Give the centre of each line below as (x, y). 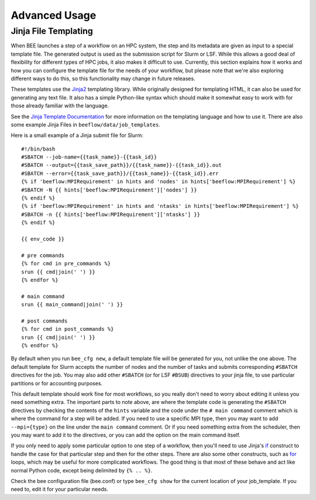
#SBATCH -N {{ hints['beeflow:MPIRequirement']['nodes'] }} (109, 190)
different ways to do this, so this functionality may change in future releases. (103, 78)
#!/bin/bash (38, 149)
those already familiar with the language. (60, 106)
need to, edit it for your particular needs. (59, 489)
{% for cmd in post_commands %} (68, 329)
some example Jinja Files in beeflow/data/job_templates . (86, 124)
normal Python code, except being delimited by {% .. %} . (82, 470)
